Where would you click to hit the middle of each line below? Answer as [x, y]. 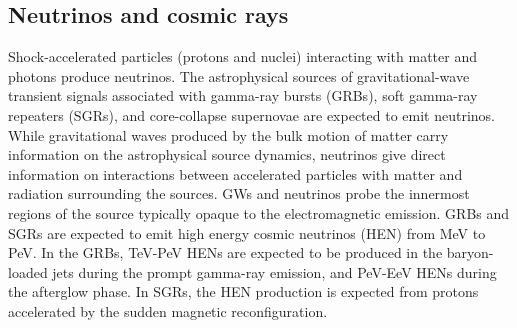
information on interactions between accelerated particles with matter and [235, 173]
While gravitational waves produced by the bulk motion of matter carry [228, 134]
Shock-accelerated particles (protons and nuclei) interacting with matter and [242, 56]
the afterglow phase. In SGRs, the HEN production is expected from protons [243, 291]
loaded [28, 271]
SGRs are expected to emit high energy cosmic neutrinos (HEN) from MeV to [247, 232]
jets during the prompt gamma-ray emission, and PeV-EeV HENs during [274, 271]
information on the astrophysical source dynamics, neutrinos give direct [227, 154]
